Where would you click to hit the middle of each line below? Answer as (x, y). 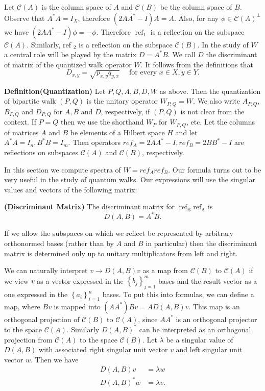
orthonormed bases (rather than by (59, 243)
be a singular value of (200, 339)
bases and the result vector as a (208, 280)
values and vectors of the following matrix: (71, 189)
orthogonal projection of (42, 319)
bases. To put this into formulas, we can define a (178, 294)
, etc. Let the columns (220, 122)
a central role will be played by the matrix (70, 54)
